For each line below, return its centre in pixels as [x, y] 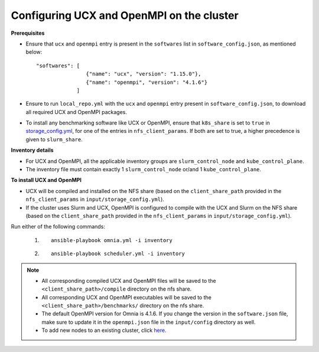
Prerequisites [28, 33]
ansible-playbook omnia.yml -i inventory [112, 240]
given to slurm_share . [54, 139]
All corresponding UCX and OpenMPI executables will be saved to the [127, 297]
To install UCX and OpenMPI [46, 180]
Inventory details [32, 150]
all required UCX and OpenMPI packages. [76, 112]
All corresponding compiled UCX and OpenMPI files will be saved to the [129, 281]
